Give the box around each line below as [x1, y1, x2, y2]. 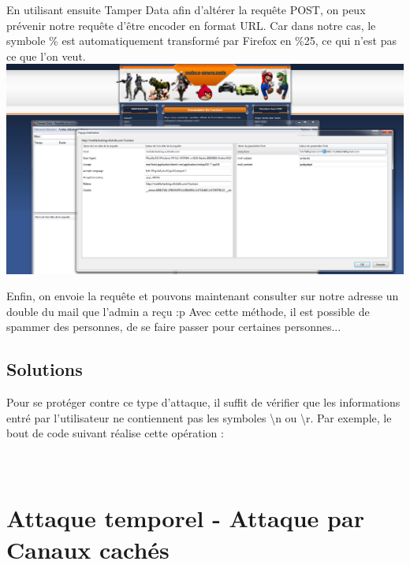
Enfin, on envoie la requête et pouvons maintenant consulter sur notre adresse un [6, 288, 399, 304]
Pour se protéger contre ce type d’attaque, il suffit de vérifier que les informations [6, 394, 401, 411]
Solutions [6, 357, 83, 381]
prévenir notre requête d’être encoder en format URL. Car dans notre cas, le [6, 17, 376, 33]
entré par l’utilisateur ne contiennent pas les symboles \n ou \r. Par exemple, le [6, 409, 392, 426]
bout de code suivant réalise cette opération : [6, 425, 224, 441]
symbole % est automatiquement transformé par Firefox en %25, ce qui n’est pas [6, 32, 397, 49]
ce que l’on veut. [6, 47, 86, 64]
